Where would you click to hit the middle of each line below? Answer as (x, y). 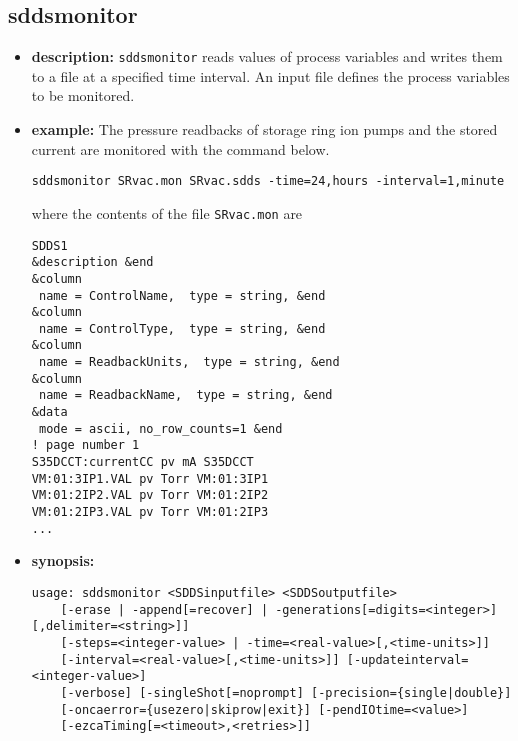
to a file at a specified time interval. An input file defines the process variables (270, 75)
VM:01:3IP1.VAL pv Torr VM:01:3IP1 (150, 478)
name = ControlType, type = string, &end (182, 328)
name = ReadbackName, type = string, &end (185, 395)
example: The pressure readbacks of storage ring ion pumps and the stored (264, 129)
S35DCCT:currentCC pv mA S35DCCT (142, 462)
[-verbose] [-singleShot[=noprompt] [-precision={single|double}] (286, 692)
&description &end (92, 262)
